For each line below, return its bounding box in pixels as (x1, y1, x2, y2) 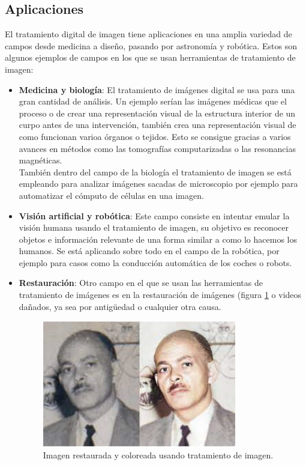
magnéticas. (19, 154, 62, 166)
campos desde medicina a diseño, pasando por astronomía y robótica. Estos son (5, 39, 298, 52)
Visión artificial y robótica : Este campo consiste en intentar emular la (19, 209, 290, 222)
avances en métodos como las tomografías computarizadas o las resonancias (19, 142, 296, 154)
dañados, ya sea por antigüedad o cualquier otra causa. (19, 300, 221, 312)
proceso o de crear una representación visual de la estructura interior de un (19, 106, 296, 119)
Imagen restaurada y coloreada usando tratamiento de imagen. (43, 449, 274, 461)
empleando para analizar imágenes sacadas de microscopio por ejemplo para (19, 177, 298, 190)
